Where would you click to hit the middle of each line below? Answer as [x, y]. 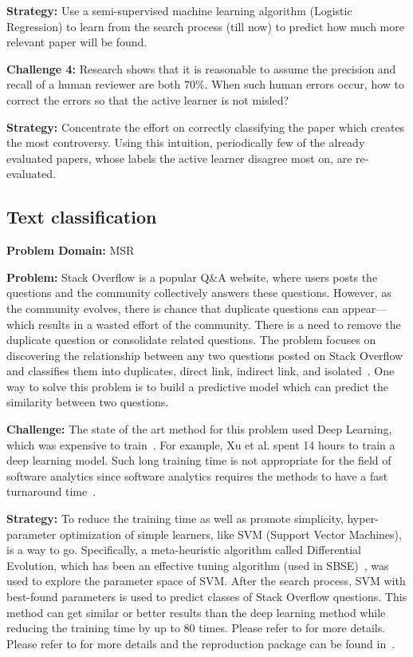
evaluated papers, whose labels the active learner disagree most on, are [179, 158]
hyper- [363, 518]
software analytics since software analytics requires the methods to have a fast [197, 475]
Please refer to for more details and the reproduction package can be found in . [201, 643]
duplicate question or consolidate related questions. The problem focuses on [191, 340]
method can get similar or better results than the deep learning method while [196, 612]
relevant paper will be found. [77, 42]
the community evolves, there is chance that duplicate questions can [173, 308]
